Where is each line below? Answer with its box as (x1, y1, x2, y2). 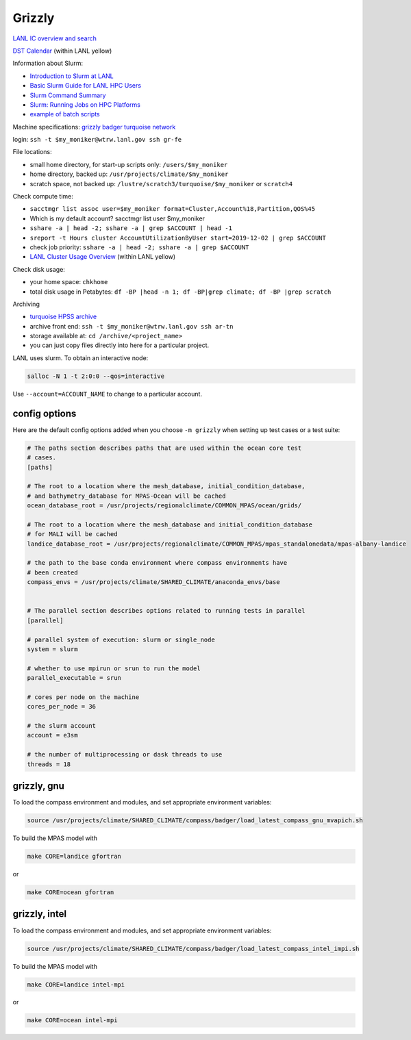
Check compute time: (12, 192, 73, 201)
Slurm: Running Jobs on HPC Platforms (29, 100, 140, 109)
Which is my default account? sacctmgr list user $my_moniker (29, 214, 206, 223)
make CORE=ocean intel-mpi (27, 1017, 118, 1024)
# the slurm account (27, 722, 96, 730)
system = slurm (27, 645, 78, 653)
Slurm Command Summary (29, 91, 106, 99)
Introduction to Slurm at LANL (29, 72, 114, 80)
